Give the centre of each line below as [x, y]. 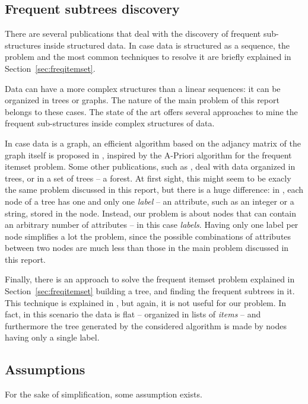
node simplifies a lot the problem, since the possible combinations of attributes [148, 236]
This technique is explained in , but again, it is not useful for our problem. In [146, 302]
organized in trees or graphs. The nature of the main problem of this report [142, 100]
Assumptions [45, 369]
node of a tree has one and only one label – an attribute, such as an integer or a [150, 201]
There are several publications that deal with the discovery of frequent [133, 34]
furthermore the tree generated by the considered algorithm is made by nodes [146, 325]
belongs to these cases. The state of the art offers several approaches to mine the [151, 111]
